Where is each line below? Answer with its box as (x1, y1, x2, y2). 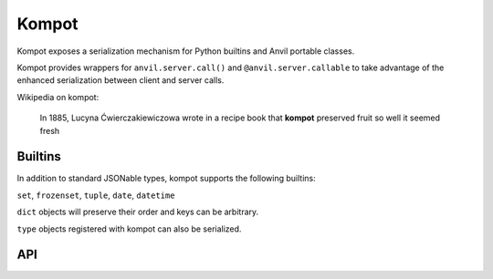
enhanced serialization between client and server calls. (16, 75, 225, 86)
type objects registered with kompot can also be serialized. (16, 223, 242, 234)
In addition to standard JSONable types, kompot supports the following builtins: (16, 173, 317, 184)
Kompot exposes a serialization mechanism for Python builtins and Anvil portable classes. (16, 46, 355, 57)
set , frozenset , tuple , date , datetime (16, 190, 175, 201)
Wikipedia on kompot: (16, 91, 100, 102)
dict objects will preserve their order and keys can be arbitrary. (16, 206, 259, 218)
